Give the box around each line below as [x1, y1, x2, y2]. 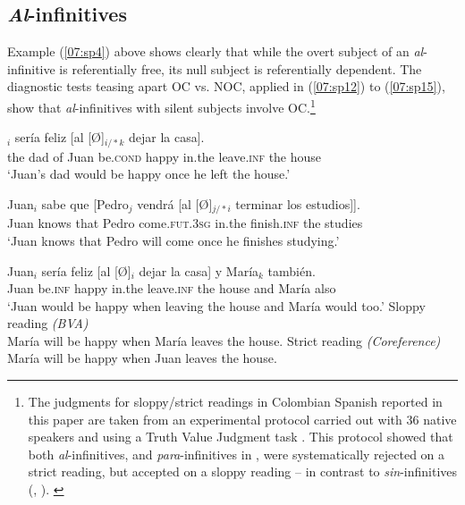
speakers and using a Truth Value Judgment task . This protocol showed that [28, 427, 453, 446]
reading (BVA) [7, 314, 89, 332]
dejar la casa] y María [139, 261, 259, 280]
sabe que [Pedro [41, 194, 129, 213]
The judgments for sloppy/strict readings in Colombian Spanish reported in [28, 392, 443, 411]
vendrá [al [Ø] [137, 194, 213, 213]
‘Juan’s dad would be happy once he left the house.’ [7, 164, 291, 183]
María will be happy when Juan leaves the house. [7, 349, 277, 367]
